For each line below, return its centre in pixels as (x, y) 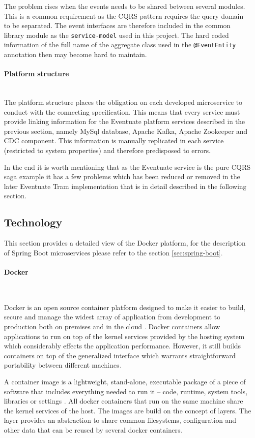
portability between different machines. (63, 365)
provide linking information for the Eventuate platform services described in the (125, 121)
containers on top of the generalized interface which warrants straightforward (120, 355)
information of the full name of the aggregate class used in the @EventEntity (120, 45)
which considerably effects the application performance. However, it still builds (122, 346)
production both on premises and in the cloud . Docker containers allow (112, 326)
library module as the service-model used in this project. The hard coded (116, 35)
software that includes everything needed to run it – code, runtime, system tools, (126, 391)
